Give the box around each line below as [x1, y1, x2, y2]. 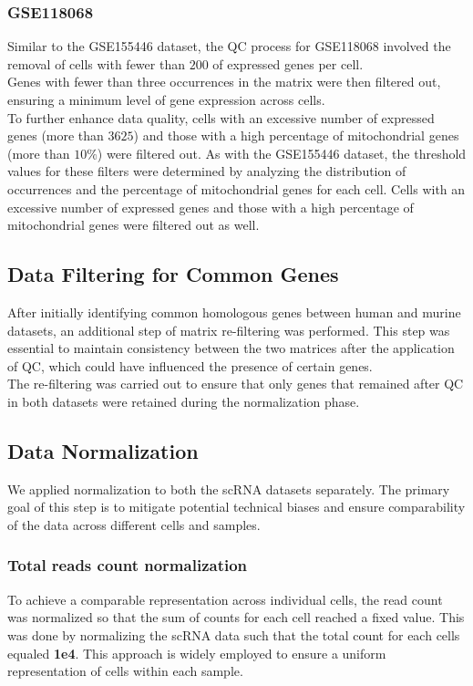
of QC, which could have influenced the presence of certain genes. [7, 356, 373, 375]
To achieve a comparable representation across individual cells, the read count [7, 589, 443, 608]
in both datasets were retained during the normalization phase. [7, 391, 360, 411]
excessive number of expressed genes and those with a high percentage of [7, 197, 414, 216]
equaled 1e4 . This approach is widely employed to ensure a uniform [7, 643, 386, 662]
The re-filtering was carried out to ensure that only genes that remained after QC [7, 374, 464, 393]
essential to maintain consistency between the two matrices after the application [7, 338, 455, 358]
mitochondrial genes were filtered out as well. [7, 215, 260, 234]
